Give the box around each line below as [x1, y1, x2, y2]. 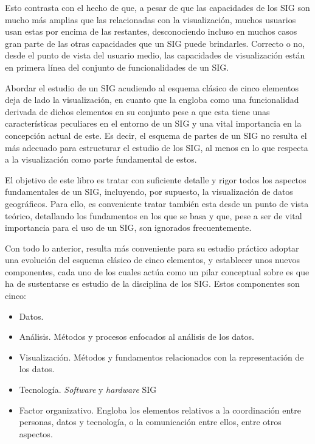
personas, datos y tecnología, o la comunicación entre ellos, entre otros [19, 415, 282, 428]
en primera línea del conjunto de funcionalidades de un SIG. [5, 60, 229, 73]
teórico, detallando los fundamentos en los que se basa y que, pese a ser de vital [5, 209, 302, 222]
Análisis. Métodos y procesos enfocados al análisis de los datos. [19, 330, 254, 343]
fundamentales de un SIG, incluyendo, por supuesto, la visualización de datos [5, 185, 293, 198]
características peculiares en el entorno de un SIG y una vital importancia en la [5, 117, 302, 130]
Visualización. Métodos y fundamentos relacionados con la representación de [19, 350, 304, 363]
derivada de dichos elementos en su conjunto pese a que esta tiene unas [5, 105, 270, 118]
